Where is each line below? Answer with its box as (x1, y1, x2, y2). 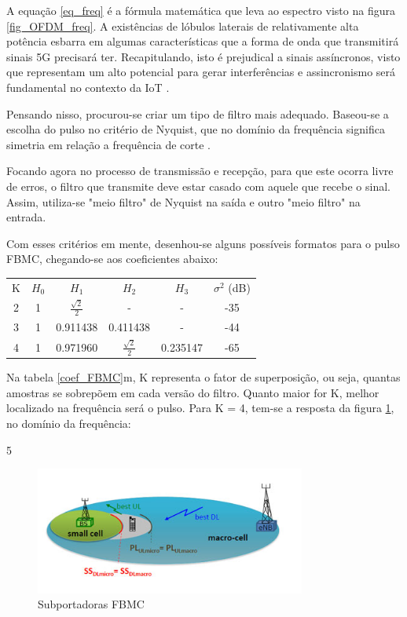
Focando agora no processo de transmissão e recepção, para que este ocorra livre (6, 162, 394, 179)
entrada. (6, 209, 46, 225)
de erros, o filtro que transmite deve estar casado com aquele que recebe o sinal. (6, 177, 390, 194)
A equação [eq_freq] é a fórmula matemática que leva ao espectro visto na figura (6, 2, 395, 18)
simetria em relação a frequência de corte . (6, 136, 211, 152)
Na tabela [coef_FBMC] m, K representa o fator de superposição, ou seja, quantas (6, 369, 401, 385)
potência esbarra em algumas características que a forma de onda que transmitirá (6, 33, 399, 49)
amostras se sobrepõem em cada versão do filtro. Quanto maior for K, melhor (6, 384, 379, 400)
